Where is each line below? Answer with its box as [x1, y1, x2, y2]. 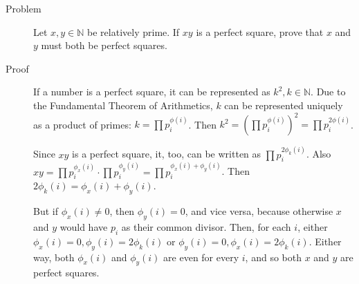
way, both [33, 249, 75, 264]
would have [59, 220, 108, 234]
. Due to [311, 84, 346, 99]
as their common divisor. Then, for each [121, 220, 291, 234]
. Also [306, 146, 331, 161]
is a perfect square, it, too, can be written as [72, 146, 261, 161]
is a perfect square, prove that [196, 24, 324, 39]
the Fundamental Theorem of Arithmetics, [33, 97, 213, 112]
